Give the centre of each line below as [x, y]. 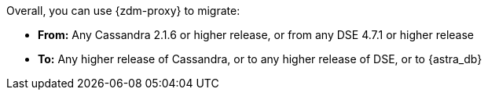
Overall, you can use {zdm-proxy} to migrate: [123, 11]
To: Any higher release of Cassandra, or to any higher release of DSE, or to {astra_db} [260, 59]
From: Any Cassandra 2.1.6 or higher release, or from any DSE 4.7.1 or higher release [256, 35]
